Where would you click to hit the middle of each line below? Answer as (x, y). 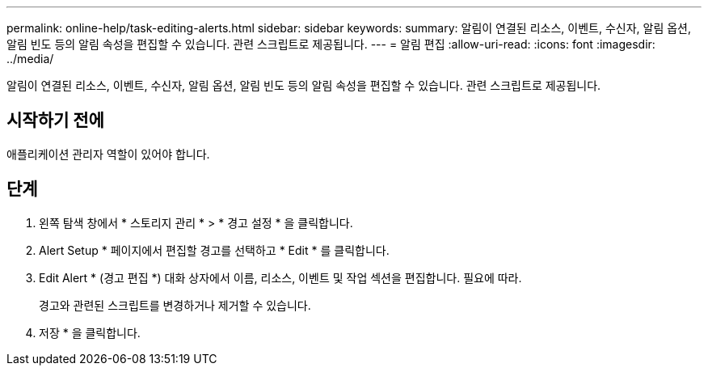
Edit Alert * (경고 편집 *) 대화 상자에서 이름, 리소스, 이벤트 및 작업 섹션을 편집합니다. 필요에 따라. (280, 277)
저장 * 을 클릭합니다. (90, 332)
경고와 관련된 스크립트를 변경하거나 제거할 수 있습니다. (175, 305)
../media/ (30, 59)
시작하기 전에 (55, 120)
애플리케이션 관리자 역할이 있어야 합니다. (108, 154)
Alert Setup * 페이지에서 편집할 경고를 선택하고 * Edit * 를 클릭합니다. (214, 250)
